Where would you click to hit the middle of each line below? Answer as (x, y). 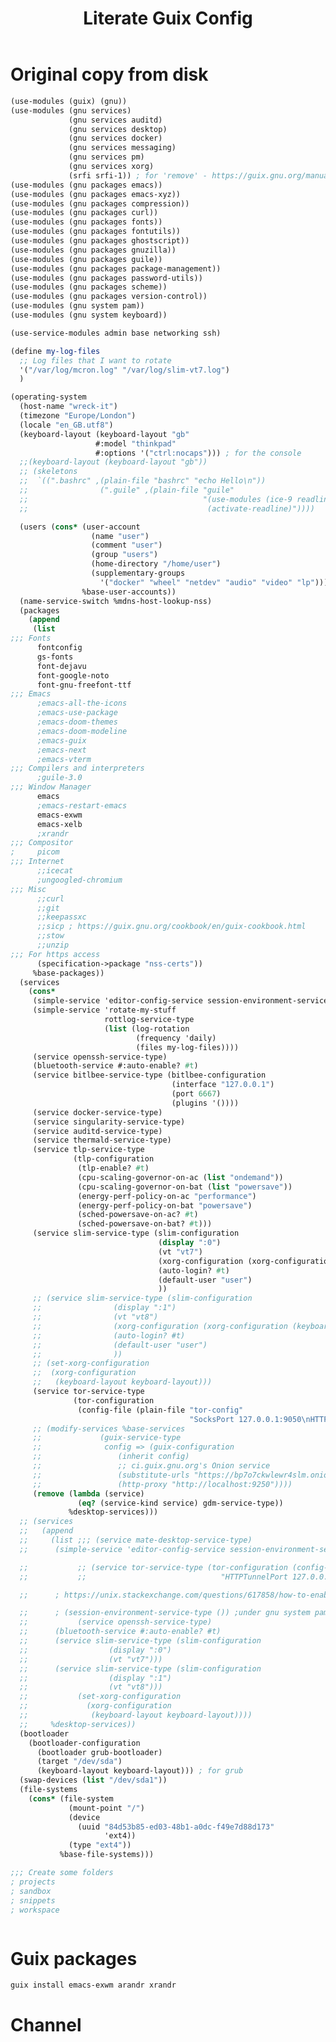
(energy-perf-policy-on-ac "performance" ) (167, 1196)
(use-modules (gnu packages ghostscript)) (100, 241)
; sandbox (31, 1891)
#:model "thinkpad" (136, 443)
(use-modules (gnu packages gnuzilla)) (93, 250)
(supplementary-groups (138, 573)
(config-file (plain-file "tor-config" (160, 1410)
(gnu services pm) (106, 157)
